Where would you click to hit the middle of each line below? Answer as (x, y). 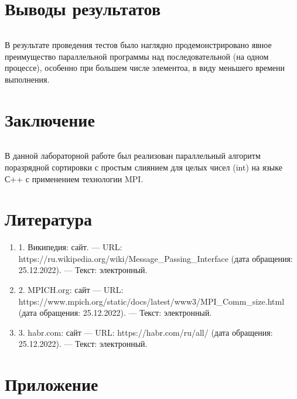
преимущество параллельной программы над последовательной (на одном (137, 56)
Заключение (50, 119)
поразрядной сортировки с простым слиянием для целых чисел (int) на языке (144, 167)
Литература (48, 219)
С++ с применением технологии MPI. (74, 178)
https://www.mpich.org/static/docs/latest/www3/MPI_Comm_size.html (151, 301)
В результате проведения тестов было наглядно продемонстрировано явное (138, 44)
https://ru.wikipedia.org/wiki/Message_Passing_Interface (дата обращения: (156, 258)
